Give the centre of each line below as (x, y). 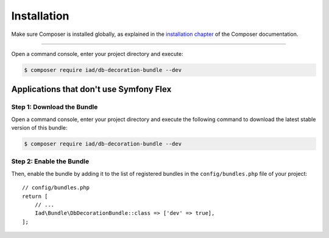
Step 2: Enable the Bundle (50, 161)
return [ (35, 196)
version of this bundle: (39, 128)
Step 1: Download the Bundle (55, 107)
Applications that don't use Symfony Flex (91, 89)
